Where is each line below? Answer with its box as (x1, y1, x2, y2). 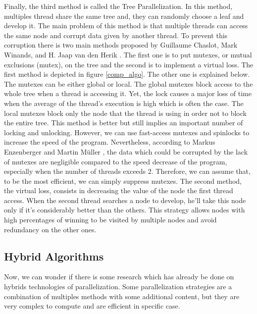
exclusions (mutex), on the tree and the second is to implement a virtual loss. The (4, 59, 254, 69)
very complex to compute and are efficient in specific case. (4, 301, 180, 311)
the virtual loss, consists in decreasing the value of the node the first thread (4, 185, 233, 196)
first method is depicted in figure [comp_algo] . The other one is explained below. (4, 69, 250, 79)
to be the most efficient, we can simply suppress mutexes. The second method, (4, 175, 242, 186)
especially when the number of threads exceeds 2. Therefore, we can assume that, (4, 166, 251, 176)
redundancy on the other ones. (4, 224, 97, 234)
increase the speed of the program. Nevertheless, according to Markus (4, 137, 215, 147)
